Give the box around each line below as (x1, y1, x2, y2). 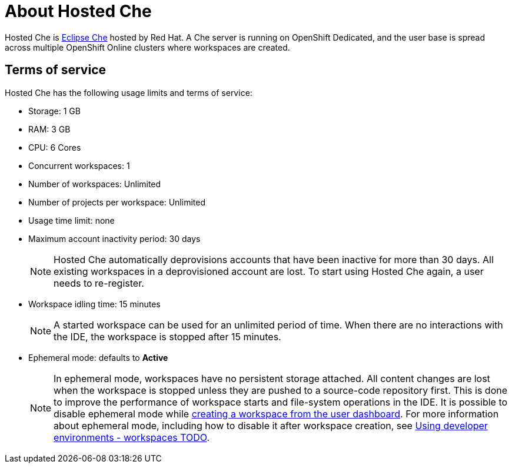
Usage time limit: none (28, 215, 115, 225)
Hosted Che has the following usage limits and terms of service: (5, 87, 252, 98)
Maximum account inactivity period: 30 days (28, 233, 201, 244)
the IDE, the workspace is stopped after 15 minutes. (54, 330, 281, 343)
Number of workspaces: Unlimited (28, 178, 161, 189)
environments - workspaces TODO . (54, 431, 210, 443)
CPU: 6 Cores (28, 142, 81, 152)
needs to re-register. (54, 277, 144, 289)
